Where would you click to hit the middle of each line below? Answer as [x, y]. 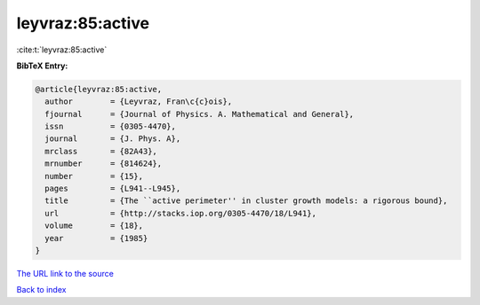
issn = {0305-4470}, [111, 127]
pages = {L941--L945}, [113, 189]
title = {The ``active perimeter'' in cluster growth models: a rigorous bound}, [246, 201]
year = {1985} [96, 238]
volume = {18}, [94, 226]
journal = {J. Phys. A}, [113, 139]
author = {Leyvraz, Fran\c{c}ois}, [139, 102]
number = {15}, [94, 176]
